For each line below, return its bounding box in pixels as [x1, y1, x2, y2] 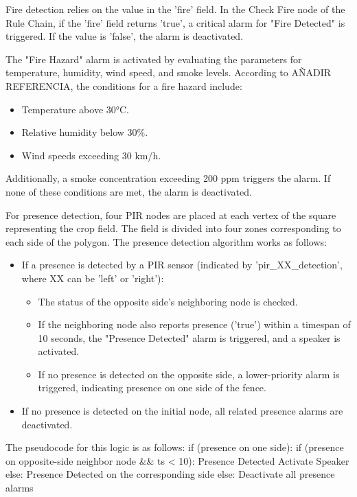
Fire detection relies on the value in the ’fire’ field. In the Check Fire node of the [5, 2, 345, 16]
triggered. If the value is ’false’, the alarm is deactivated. [5, 29, 244, 43]
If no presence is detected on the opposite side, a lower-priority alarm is [38, 367, 340, 381]
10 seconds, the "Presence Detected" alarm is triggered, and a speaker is [38, 330, 341, 345]
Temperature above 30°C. [21, 102, 130, 116]
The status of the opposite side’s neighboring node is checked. [38, 294, 298, 308]
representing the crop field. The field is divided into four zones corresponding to [5, 221, 341, 235]
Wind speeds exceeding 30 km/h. [21, 148, 161, 162]
